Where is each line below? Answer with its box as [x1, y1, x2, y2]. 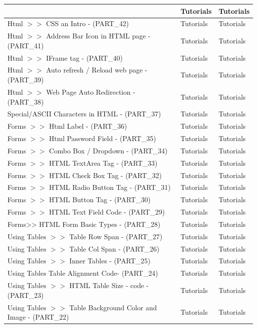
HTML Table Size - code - [69, 280, 149, 291]
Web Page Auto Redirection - [46, 86, 135, 97]
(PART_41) [7, 40, 44, 50]
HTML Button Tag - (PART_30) [49, 194, 151, 205]
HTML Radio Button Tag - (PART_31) [49, 182, 171, 192]
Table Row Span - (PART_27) [69, 231, 163, 241]
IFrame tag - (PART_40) [46, 52, 123, 63]
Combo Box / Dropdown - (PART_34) [49, 145, 168, 155]
